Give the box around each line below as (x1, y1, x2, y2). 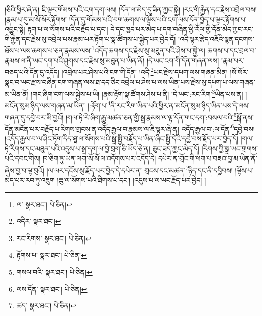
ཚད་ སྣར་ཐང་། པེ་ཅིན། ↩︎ (16, 300, 76, 311)
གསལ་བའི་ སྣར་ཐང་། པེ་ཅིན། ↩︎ (16, 267, 93, 277)
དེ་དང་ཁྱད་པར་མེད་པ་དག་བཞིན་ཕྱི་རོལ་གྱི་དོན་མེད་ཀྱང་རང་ (110, 24, 253, 34)
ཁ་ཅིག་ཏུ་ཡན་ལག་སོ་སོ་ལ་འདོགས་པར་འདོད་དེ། (42, 153, 156, 164)
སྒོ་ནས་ (236, 112, 254, 122)
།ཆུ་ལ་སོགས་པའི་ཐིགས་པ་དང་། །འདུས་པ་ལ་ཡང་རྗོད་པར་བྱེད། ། (57, 175, 206, 185)
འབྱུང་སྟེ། (5, 24, 25, 34)
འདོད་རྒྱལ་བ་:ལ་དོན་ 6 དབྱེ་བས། (181, 122, 255, 134)
